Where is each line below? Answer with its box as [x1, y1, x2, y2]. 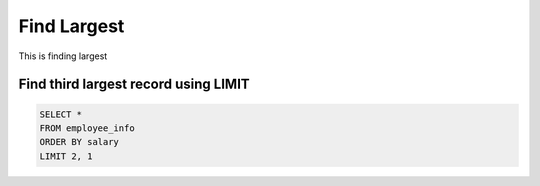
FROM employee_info [39, 122, 135, 134]
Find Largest [18, 15, 125, 37]
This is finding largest [18, 50, 108, 62]
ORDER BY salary [39, 136, 120, 148]
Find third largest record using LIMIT [18, 76, 250, 93]
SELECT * [39, 108, 83, 120]
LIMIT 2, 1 [39, 150, 93, 162]
